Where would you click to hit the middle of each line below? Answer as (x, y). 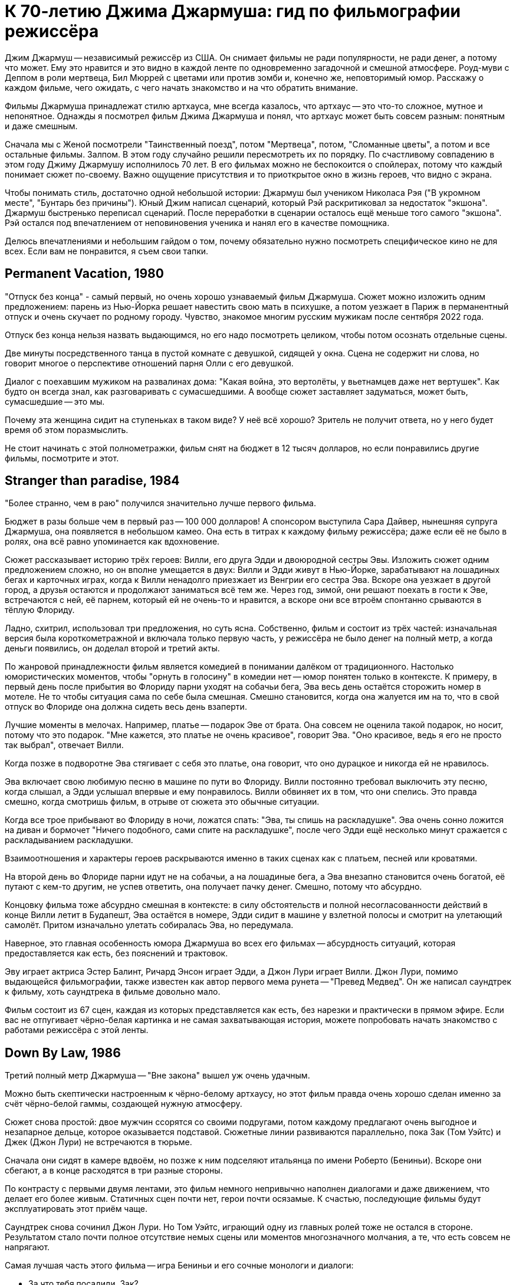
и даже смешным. (41, 126)
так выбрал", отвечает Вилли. (64, 745)
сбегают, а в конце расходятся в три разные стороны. (114, 1171)
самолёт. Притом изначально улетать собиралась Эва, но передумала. (149, 925)
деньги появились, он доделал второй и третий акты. (112, 648)
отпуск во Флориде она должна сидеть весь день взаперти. (126, 707)
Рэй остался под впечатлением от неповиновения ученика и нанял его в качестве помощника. (197, 222)
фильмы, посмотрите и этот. (62, 458)
